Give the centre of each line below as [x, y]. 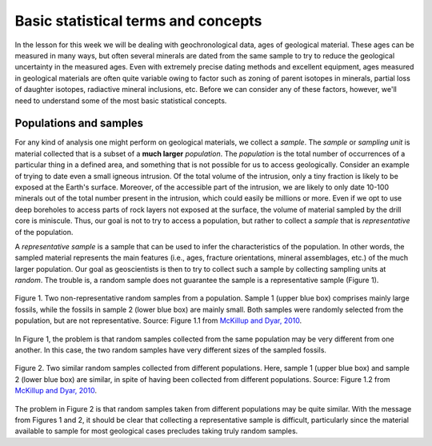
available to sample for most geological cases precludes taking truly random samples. [156, 431]
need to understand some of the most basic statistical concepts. [121, 101]
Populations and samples [79, 123]
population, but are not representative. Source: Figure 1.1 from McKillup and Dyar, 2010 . [158, 321]
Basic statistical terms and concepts [138, 21]
